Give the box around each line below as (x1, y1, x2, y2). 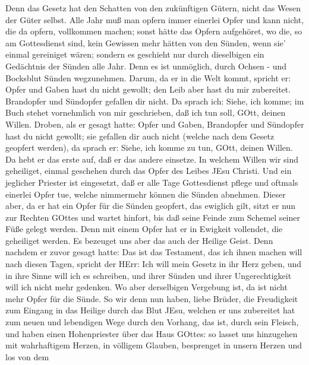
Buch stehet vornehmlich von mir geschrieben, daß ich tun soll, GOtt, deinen (5, 106, 286, 119)
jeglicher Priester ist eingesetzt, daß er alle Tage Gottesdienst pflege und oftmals (5, 176, 298, 188)
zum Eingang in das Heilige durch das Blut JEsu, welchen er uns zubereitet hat (5, 304, 295, 316)
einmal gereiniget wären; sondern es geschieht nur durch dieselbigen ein (5, 48, 264, 61)
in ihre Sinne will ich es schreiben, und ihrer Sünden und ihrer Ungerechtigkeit (5, 269, 292, 281)
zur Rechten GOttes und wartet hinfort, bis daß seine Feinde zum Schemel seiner (5, 211, 300, 223)
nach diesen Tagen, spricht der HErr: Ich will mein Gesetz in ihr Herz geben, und (5, 258, 302, 270)
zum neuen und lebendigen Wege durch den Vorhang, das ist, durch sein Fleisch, (5, 316, 299, 328)
